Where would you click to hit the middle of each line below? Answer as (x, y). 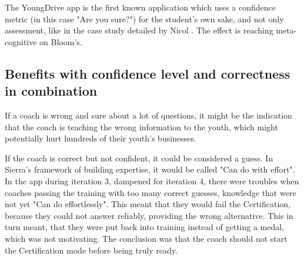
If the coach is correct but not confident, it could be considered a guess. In (139, 158)
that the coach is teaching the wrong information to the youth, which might (141, 126)
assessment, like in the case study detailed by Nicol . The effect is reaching (139, 30)
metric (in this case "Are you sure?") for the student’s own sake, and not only (144, 18)
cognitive (21, 41)
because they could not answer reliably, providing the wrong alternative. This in (149, 215)
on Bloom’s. (61, 41)
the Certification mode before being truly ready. (91, 250)
